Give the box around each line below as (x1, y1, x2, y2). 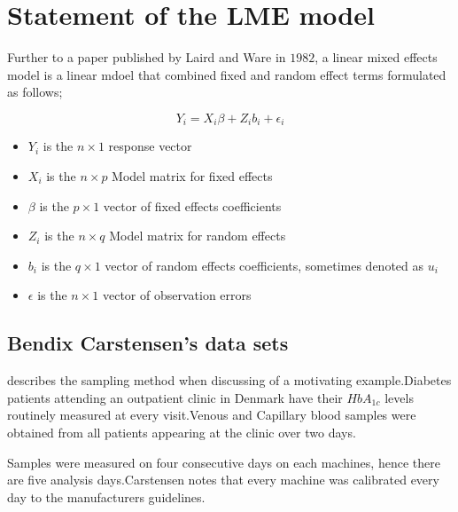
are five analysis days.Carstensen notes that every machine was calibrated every (7, 470, 439, 489)
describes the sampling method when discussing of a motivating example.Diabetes (7, 371, 452, 390)
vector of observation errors (102, 286, 252, 304)
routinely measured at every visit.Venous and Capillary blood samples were (7, 406, 416, 424)
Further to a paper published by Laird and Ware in (7, 48, 286, 67)
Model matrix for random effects (109, 226, 286, 245)
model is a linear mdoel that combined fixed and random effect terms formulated (7, 65, 446, 83)
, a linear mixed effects (314, 48, 438, 67)
